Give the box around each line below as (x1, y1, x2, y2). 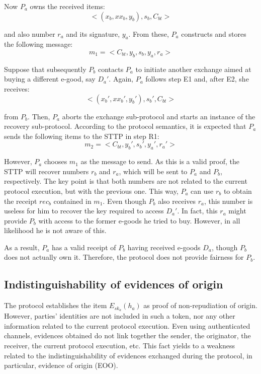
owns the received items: (30, 1, 105, 11)
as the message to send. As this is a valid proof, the (80, 156, 240, 167)
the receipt (4, 195, 37, 206)
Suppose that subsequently (4, 63, 86, 74)
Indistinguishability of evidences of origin (4, 276, 223, 292)
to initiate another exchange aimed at (135, 63, 251, 74)
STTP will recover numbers (4, 166, 89, 176)
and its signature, (66, 28, 120, 39)
